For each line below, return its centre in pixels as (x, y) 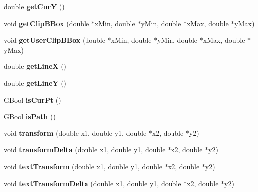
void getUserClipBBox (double (55, 40)
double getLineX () (35, 66)
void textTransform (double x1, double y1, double (83, 166)
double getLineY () (35, 83)
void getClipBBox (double (47, 23)
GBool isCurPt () (33, 99)
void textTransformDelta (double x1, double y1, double (93, 183)
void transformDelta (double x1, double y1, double (85, 150)
